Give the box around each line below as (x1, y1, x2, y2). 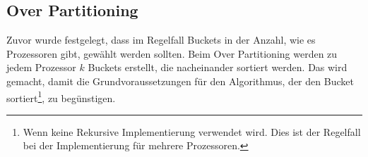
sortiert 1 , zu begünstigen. (6, 88, 116, 105)
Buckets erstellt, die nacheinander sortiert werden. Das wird (88, 60, 348, 75)
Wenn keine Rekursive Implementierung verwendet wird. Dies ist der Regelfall (23, 124, 361, 139)
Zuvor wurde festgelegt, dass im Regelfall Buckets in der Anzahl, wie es (6, 32, 316, 47)
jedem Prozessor (6, 60, 76, 75)
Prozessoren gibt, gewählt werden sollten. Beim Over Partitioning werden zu (6, 46, 338, 61)
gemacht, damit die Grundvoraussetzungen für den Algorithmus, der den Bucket (6, 73, 354, 88)
